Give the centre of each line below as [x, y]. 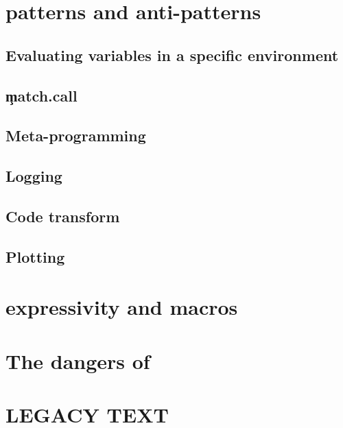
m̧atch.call [42, 95]
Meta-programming [76, 135]
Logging [34, 176]
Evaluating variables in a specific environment [172, 55]
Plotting [35, 256]
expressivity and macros [122, 307]
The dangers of [78, 360]
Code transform [63, 216]
